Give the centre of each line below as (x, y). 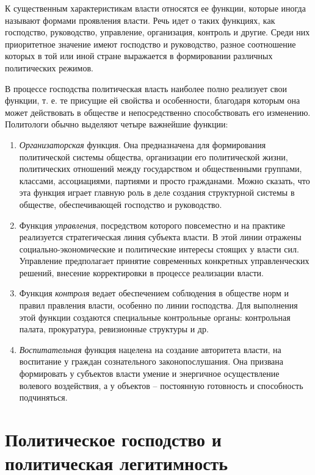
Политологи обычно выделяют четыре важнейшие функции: (117, 124)
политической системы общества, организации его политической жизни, (154, 156)
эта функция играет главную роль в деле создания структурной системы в (157, 192)
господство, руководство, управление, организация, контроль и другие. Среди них (157, 32)
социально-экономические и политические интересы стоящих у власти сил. (159, 248)
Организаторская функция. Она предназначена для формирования (143, 144)
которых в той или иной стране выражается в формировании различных (139, 56)
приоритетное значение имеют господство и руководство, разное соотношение (150, 44)
